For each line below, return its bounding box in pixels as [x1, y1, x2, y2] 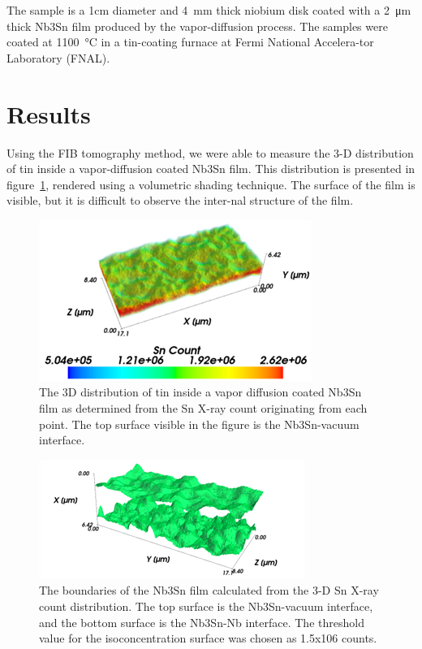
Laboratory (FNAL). [6, 49, 110, 66]
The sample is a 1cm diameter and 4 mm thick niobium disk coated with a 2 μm [6, 2, 411, 18]
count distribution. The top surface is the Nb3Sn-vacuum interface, [39, 598, 373, 615]
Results [6, 97, 91, 130]
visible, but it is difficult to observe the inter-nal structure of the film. [6, 192, 354, 209]
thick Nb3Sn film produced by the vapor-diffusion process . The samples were [6, 17, 388, 34]
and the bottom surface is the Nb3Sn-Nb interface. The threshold [39, 613, 364, 630]
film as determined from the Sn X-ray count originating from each [39, 400, 368, 417]
